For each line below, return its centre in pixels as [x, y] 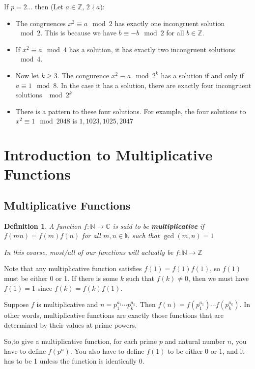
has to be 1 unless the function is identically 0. [74, 360]
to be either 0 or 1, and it [206, 351]
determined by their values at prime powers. [71, 324]
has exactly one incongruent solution [170, 23]
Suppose [16, 304]
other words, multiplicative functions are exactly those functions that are [114, 315]
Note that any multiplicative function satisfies [73, 268]
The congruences [41, 23]
